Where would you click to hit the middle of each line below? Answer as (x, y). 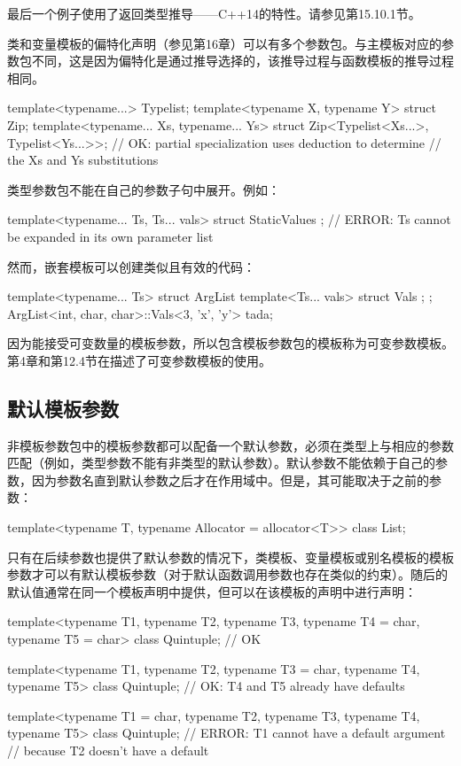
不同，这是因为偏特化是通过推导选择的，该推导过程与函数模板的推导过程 (242, 61)
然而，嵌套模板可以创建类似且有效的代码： (131, 266)
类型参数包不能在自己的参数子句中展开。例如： (144, 189)
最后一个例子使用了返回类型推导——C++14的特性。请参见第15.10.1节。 (214, 13)
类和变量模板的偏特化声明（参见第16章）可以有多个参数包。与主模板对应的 (224, 43)
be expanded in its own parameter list (110, 236)
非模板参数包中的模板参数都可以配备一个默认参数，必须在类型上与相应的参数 (230, 445)
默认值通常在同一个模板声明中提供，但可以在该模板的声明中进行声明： (212, 591)
